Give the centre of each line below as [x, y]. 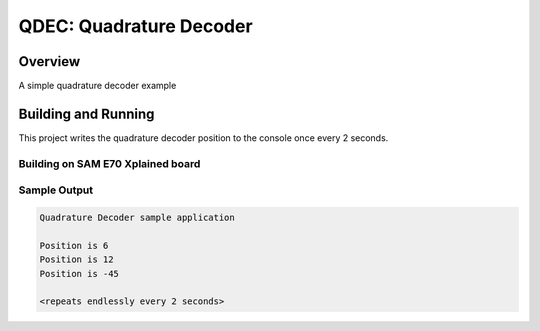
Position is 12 [76, 259]
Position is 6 [74, 245]
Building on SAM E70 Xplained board [109, 163]
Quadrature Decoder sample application [137, 218]
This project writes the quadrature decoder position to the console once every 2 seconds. [203, 137]
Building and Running [86, 113]
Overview [49, 61]
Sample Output [56, 190]
